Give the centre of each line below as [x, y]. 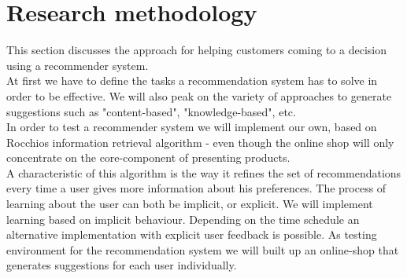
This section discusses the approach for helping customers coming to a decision [196, 50]
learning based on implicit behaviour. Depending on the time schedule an [183, 219]
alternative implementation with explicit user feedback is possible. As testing [192, 234]
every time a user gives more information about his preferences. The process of [196, 188]
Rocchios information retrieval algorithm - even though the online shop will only [200, 142]
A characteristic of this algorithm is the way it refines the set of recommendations [204, 172]
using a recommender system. [78, 65]
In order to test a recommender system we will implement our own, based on [192, 127]
